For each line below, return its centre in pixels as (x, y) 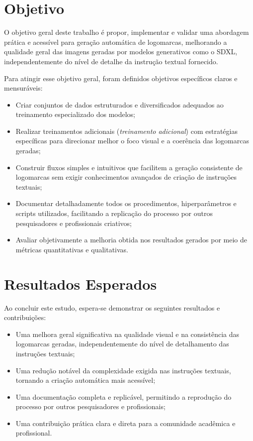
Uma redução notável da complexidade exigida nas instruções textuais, (123, 370)
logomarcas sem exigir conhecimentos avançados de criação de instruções (126, 177)
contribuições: (25, 317)
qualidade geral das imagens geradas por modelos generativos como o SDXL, (121, 52)
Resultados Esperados (81, 283)
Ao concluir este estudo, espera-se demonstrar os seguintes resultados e (112, 307)
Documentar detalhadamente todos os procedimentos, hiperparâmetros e (126, 203)
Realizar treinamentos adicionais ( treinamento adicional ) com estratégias (126, 131)
